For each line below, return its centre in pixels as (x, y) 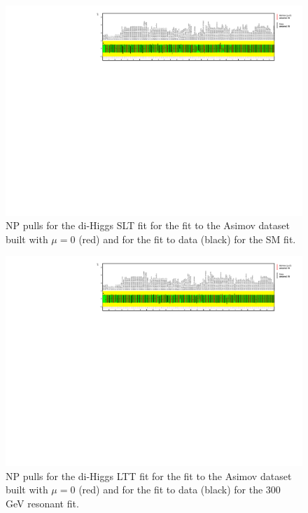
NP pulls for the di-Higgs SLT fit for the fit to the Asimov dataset (148, 225)
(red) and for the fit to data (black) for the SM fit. (187, 239)
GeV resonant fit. (42, 503)
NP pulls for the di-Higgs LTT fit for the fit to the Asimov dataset (149, 476)
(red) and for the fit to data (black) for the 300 (180, 490)
